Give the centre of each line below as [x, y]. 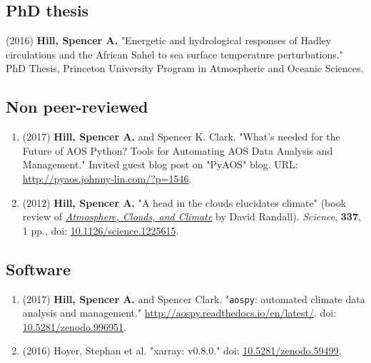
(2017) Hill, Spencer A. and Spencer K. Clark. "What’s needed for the [181, 137]
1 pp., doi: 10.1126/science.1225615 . [101, 230]
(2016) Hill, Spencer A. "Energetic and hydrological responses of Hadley [169, 40]
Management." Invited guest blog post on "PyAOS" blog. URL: [160, 164]
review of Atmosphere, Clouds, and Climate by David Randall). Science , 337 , [192, 216]
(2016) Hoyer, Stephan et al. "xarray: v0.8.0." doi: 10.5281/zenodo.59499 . [182, 351]
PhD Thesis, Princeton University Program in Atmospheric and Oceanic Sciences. [185, 68]
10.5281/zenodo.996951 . [74, 326]
